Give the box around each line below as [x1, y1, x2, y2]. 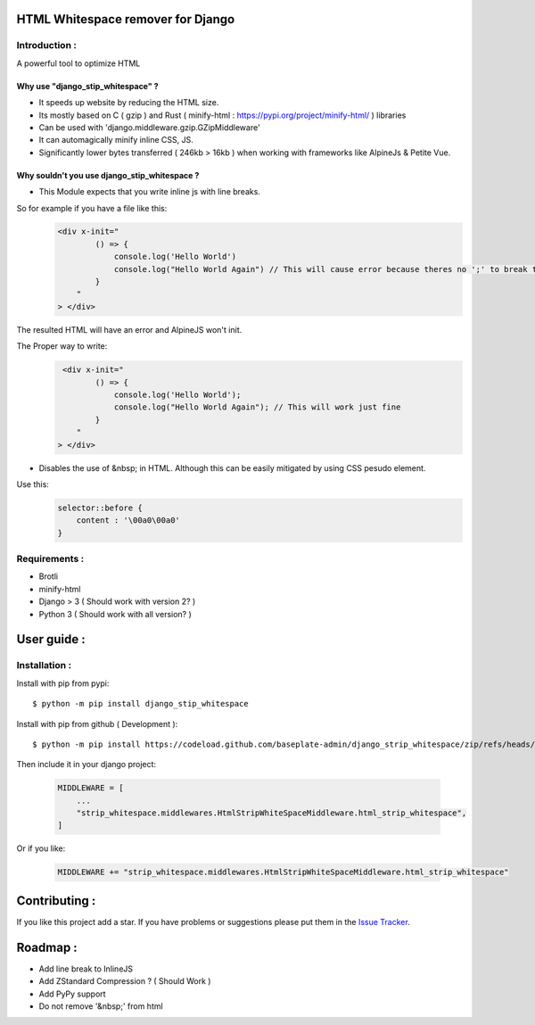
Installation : [16, 659, 71, 672]
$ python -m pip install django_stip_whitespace [32, 698, 249, 709]
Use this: [16, 478, 49, 490]
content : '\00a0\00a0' [76, 516, 180, 525]
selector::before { [57, 502, 143, 513]
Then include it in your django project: [16, 759, 156, 770]
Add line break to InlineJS [38, 963, 134, 974]
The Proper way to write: [16, 341, 108, 351]
